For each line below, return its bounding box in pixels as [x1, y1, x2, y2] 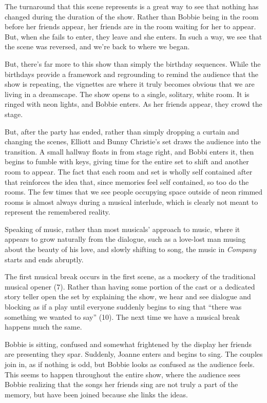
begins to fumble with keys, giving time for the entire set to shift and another [5, 156, 249, 167]
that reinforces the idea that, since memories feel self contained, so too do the [5, 176, 249, 187]
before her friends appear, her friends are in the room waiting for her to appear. [5, 21, 256, 32]
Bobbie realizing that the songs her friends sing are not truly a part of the [5, 379, 238, 390]
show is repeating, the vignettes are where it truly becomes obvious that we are [5, 79, 255, 89]
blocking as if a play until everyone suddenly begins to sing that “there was [5, 301, 242, 312]
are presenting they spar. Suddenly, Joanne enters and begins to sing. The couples [5, 349, 263, 359]
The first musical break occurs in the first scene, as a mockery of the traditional [5, 271, 256, 282]
